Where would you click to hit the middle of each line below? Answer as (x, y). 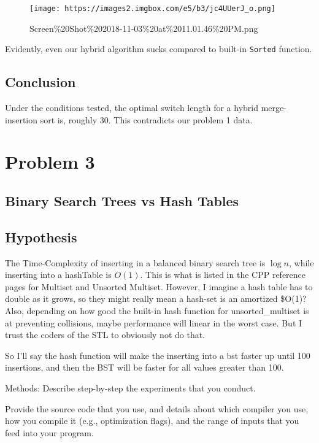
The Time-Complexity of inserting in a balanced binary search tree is (135, 262)
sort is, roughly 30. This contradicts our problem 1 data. (146, 119)
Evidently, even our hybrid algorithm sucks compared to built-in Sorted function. (159, 49)
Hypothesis (41, 237)
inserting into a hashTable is (58, 275)
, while (301, 262)
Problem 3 (50, 162)
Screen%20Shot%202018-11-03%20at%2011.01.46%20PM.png (144, 28)
